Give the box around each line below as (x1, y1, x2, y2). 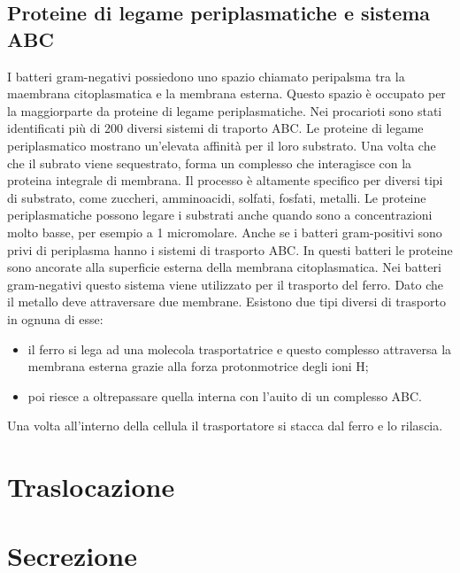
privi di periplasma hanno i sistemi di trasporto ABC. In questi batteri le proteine (7, 240, 453, 259)
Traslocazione (7, 468, 175, 505)
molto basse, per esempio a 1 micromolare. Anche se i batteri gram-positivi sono (7, 222, 442, 241)
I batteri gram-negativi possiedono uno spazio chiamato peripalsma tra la (7, 66, 405, 85)
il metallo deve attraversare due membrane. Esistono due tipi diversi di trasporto (7, 292, 446, 311)
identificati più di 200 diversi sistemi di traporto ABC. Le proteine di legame (7, 119, 424, 137)
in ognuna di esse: (7, 309, 103, 328)
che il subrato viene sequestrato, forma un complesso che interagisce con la (7, 153, 412, 172)
